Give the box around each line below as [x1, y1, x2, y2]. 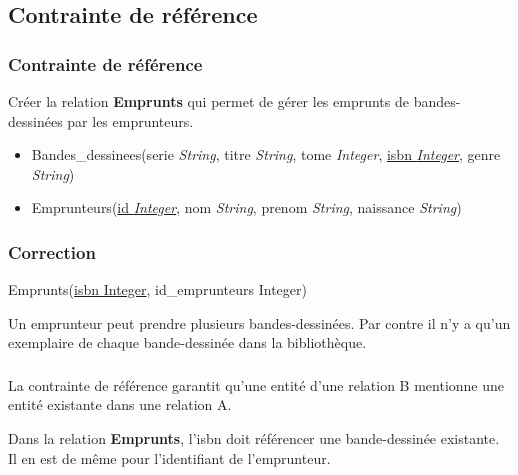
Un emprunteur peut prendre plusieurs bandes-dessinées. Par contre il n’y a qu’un [8, 312, 511, 333]
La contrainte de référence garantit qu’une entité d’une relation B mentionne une [8, 374, 505, 395]
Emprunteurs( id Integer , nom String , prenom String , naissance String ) [31, 197, 462, 218]
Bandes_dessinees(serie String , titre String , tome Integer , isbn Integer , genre [31, 144, 501, 165]
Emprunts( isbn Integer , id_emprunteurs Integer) [8, 279, 307, 300]
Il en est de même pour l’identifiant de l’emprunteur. [8, 447, 331, 468]
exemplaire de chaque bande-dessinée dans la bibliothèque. [8, 332, 367, 353]
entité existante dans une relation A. [8, 394, 232, 415]
